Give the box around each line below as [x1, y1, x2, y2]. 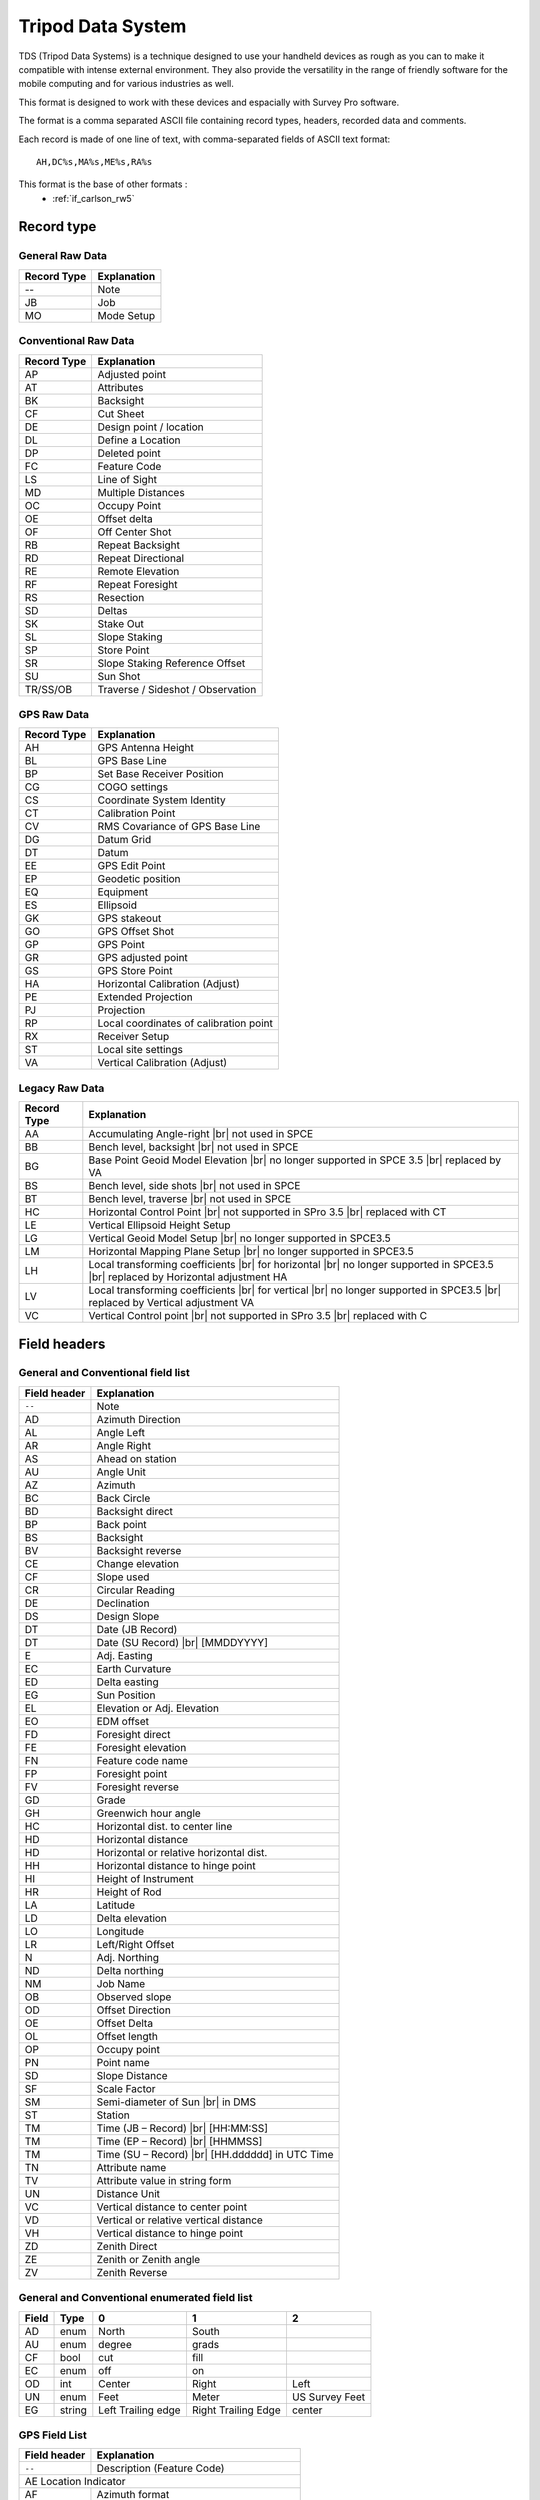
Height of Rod [96, 1885, 162, 1899]
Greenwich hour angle [96, 1806, 202, 1820]
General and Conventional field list [18, 1366, 190, 1380]
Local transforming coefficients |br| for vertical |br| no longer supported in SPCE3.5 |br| [88, 1283, 502, 1297]
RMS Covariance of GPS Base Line [97, 820, 261, 834]
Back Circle [96, 1491, 151, 1505]
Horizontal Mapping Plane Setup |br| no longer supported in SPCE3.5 [88, 1245, 414, 1259]
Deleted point [97, 446, 161, 460]
